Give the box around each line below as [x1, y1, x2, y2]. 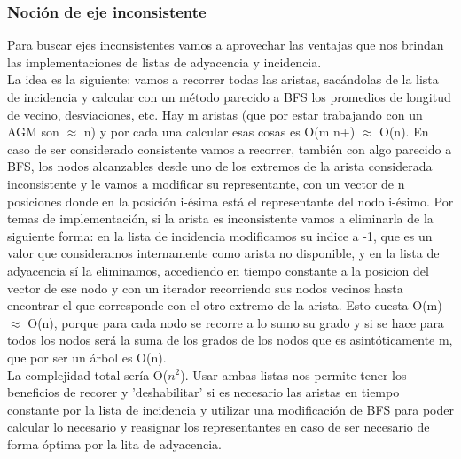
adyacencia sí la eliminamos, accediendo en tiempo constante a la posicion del [7, 261, 429, 279]
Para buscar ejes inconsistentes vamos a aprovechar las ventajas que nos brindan [7, 35, 444, 54]
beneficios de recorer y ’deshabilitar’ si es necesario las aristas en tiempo [7, 383, 400, 401]
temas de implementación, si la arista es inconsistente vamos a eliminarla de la [7, 209, 434, 228]
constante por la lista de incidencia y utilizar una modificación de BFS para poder [7, 400, 454, 418]
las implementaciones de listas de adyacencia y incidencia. [7, 52, 322, 71]
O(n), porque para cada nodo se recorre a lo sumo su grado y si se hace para [27, 313, 444, 331]
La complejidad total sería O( [7, 365, 168, 384]
